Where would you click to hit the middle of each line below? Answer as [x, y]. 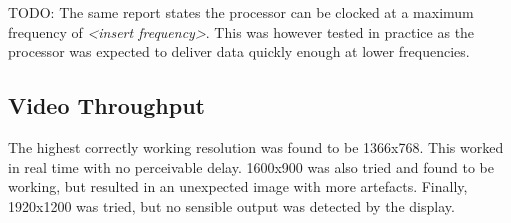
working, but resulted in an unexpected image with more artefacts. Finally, [238, 186]
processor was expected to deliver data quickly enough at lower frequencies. [239, 51]
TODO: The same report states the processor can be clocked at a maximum [241, 12]
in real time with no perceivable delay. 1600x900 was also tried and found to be [251, 166]
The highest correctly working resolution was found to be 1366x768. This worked [256, 146]
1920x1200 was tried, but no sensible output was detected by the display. [231, 205]
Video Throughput [106, 105]
